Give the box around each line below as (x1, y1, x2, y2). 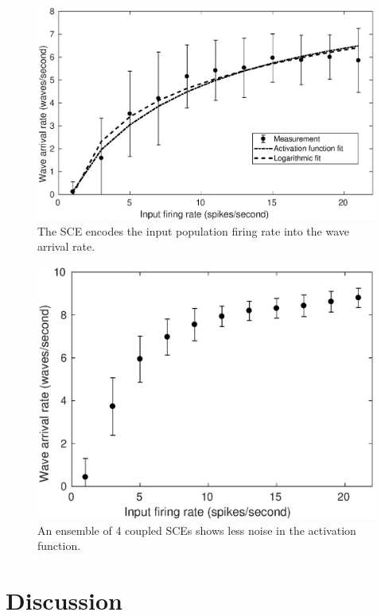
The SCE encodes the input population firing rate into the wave (37, 222, 349, 239)
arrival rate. (37, 238, 95, 255)
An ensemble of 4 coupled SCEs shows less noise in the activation (37, 521, 356, 538)
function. (37, 537, 81, 554)
